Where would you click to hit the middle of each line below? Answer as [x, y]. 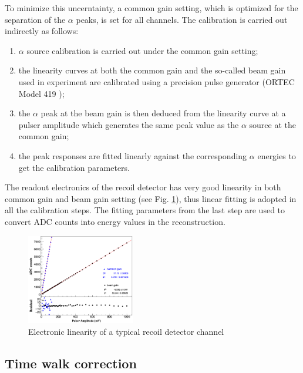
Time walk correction [71, 363]
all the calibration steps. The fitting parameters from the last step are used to [145, 210]
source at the [272, 124]
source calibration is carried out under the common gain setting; [142, 50]
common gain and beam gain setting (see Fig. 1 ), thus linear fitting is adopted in [151, 198]
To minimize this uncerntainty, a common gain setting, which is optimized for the [151, 8]
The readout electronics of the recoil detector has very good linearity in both [143, 187]
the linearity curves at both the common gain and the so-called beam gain [152, 70]
